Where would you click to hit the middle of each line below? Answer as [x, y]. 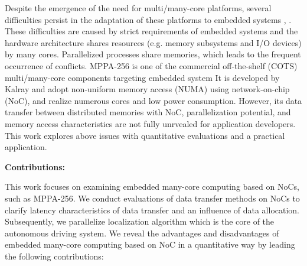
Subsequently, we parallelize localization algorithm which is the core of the [140, 221]
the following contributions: [54, 256]
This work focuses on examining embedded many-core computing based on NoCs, [152, 186]
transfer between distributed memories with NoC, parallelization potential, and [148, 112]
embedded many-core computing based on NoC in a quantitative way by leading [150, 244]
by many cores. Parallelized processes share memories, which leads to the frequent [153, 54]
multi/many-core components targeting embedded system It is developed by [142, 77]
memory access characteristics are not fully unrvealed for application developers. [150, 123]
